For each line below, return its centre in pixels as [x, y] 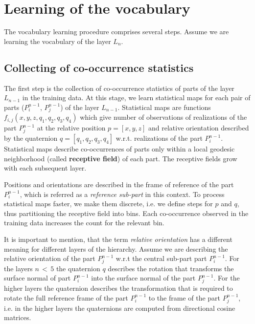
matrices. [18, 317]
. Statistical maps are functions [164, 107]
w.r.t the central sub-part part [161, 258]
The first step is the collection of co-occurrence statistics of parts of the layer [119, 88]
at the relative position [71, 128]
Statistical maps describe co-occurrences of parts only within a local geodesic [119, 149]
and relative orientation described [198, 128]
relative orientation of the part [50, 258]
